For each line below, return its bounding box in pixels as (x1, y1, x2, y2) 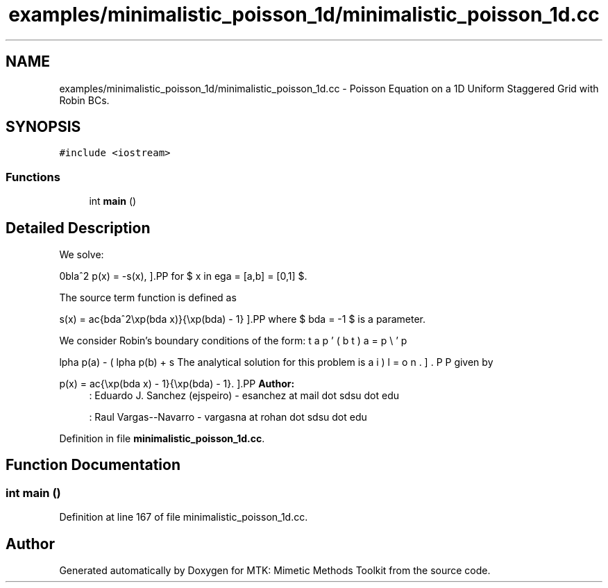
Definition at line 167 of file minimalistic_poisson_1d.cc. (59, 511, 308, 523)
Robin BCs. (59, 94, 110, 106)
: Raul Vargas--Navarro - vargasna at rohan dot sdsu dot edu (89, 411, 367, 423)
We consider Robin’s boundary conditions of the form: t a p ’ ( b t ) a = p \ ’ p (59, 335, 407, 347)
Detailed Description (6, 219, 151, 237)
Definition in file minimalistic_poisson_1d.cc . (59, 432, 265, 445)
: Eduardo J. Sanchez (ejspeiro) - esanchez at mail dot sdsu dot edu (89, 389, 400, 402)
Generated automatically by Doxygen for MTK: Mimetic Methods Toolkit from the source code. (59, 564, 491, 577)
